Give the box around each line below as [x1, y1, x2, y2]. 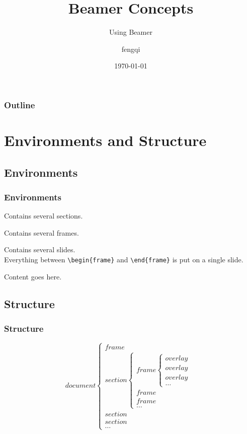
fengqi [121, 43, 140, 54]
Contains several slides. [4, 244, 75, 255]
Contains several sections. [4, 210, 83, 221]
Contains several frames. [4, 227, 79, 238]
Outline [4, 98, 35, 111]
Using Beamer [109, 27, 152, 37]
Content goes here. [4, 271, 62, 281]
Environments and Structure [4, 130, 207, 151]
